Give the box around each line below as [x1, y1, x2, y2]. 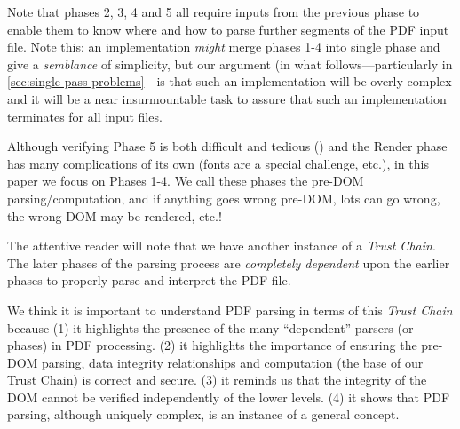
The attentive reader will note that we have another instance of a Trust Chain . [7, 236, 436, 255]
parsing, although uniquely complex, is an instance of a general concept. [7, 405, 400, 424]
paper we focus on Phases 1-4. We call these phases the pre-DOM [7, 171, 364, 190]
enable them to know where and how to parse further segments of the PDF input [7, 20, 449, 38]
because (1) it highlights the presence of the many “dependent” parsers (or [7, 318, 414, 337]
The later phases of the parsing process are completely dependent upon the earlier [7, 253, 450, 272]
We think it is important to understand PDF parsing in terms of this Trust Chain [7, 300, 453, 319]
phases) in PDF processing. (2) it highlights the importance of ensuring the [7, 336, 417, 354]
